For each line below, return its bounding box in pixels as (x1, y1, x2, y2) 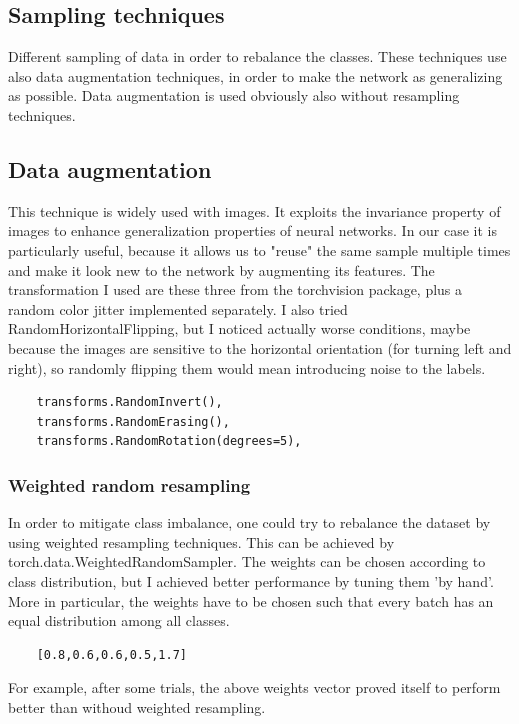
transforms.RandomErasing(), (36, 414, 230, 429)
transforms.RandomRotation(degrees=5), (36, 434, 302, 449)
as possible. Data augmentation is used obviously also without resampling (8, 85, 460, 106)
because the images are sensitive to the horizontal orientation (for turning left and (8, 337, 512, 358)
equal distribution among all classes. (8, 610, 230, 631)
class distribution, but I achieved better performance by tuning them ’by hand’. (8, 570, 494, 591)
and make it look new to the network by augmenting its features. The (8, 259, 435, 280)
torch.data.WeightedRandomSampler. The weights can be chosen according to (8, 551, 486, 572)
